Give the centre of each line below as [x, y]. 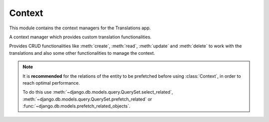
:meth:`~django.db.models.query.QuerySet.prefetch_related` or [87, 99]
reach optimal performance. [51, 83]
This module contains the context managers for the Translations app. [80, 28]
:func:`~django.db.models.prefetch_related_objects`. [76, 106]
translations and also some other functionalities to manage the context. [82, 53]
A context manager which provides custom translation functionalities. [80, 37]
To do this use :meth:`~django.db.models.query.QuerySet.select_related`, [98, 92]
